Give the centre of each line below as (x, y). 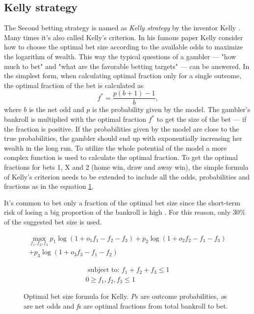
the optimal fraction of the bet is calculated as (74, 85)
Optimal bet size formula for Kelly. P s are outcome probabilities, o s (125, 296)
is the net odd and (57, 109)
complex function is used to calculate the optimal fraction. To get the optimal (121, 157)
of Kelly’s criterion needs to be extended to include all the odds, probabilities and (127, 176)
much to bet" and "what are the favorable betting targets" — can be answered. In (127, 66)
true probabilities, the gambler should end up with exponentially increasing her (123, 138)
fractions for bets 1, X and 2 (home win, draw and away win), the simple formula (126, 167)
